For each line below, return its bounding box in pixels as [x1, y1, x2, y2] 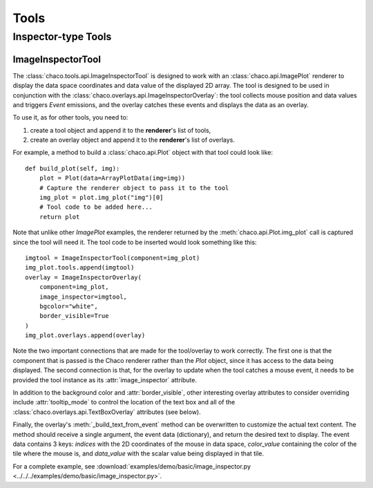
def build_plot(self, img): [25, 165, 120, 172]
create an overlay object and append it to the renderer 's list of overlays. [30, 135, 235, 144]
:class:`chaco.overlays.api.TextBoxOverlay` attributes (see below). [12, 408, 201, 416]
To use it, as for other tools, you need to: [12, 113, 128, 122]
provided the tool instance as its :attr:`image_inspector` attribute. [12, 375, 197, 384]
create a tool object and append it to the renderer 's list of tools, [30, 126, 211, 134]
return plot [39, 213, 80, 220]
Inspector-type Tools [12, 30, 112, 43]
